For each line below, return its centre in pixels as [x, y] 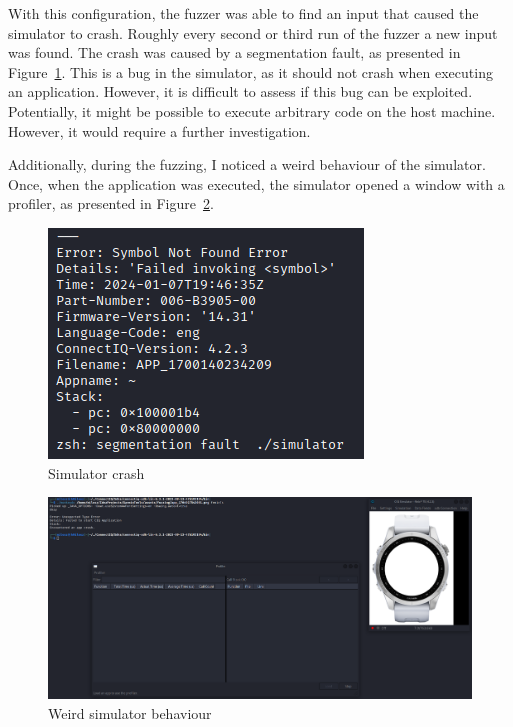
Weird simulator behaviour [130, 712]
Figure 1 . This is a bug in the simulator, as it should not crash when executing [250, 71]
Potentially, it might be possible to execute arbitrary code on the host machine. [252, 110]
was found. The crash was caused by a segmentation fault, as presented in [234, 52]
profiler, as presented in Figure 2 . [111, 203]
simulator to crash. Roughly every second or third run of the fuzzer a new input [253, 32]
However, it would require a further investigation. [159, 130]
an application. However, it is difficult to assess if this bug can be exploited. [240, 91]
